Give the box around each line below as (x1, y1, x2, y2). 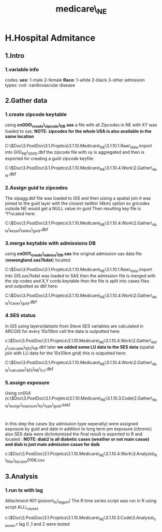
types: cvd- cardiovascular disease (5, 82, 75, 88)
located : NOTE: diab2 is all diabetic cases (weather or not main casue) (5, 436, 150, 442)
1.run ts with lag (5, 486, 44, 493)
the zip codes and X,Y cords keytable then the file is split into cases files (5, 278, 149, 284)
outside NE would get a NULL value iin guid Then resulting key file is (5, 206, 141, 211)
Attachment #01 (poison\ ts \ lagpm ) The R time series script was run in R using (5, 498, 157, 505)
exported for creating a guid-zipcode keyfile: (5, 155, 94, 161)
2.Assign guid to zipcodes (5, 184, 68, 191)
